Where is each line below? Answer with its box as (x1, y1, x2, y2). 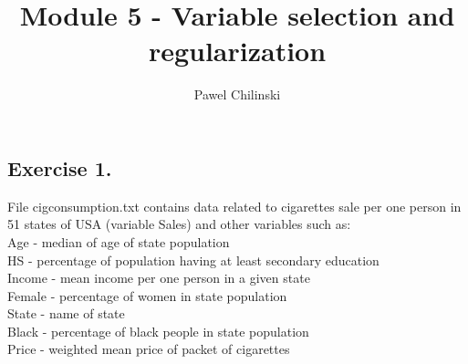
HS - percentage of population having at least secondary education (7, 250, 380, 269)
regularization (148, 32, 327, 69)
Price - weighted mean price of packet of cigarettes (7, 339, 290, 359)
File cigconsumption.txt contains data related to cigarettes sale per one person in (7, 196, 462, 215)
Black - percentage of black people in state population (7, 321, 309, 340)
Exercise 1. (7, 153, 112, 182)
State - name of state (7, 304, 125, 323)
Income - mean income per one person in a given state (7, 268, 310, 287)
